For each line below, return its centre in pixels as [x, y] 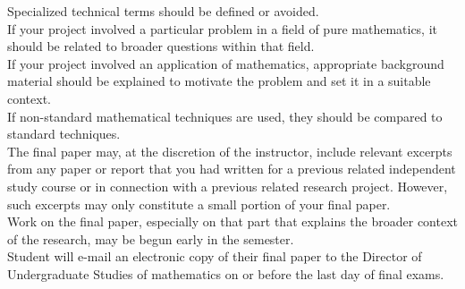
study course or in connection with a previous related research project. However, [228, 186]
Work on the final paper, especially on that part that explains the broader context [233, 221]
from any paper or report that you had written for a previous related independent [232, 169]
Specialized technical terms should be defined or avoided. [163, 11]
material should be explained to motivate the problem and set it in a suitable [219, 81]
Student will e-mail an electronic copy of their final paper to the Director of [215, 256]
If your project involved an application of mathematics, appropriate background [226, 63]
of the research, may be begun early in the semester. [151, 238]
